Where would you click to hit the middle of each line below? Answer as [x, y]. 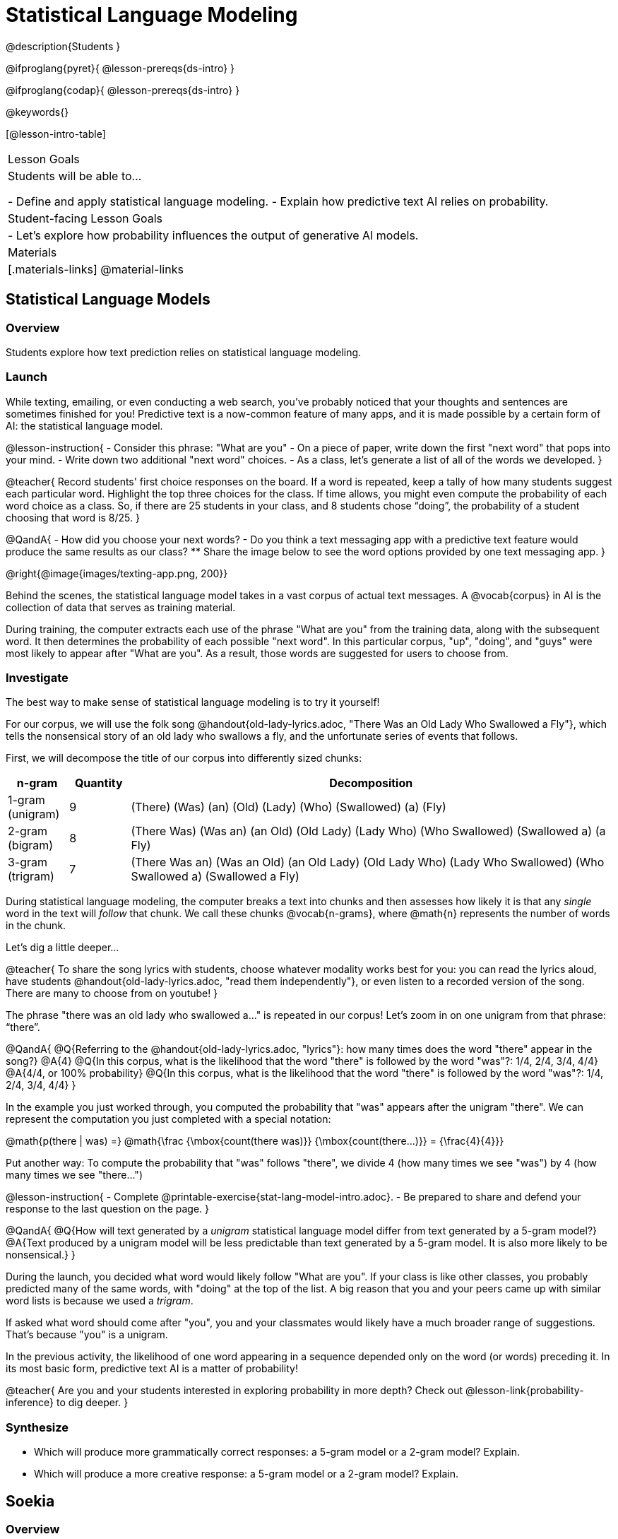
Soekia [30, 1501]
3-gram [28, 862]
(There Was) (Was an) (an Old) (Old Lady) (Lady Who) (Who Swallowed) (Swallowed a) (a [368, 831]
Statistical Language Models [108, 300]
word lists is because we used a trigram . [100, 1301]
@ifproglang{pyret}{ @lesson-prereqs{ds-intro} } [120, 68]
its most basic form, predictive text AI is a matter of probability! [152, 1369]
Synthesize [37, 1427]
